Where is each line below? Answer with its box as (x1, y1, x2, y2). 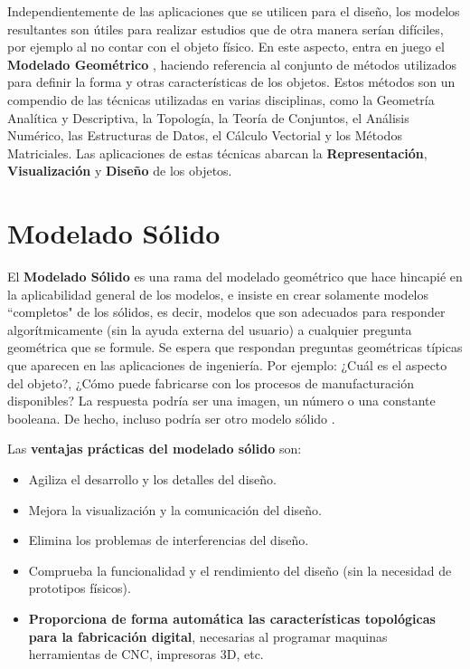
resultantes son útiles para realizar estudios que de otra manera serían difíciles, (7, 19, 444, 38)
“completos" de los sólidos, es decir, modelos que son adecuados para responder (7, 302, 446, 321)
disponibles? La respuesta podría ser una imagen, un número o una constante (7, 391, 436, 410)
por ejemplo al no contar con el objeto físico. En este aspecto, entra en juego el (7, 37, 445, 56)
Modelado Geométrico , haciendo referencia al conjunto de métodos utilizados (7, 54, 457, 73)
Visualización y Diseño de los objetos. (7, 161, 232, 180)
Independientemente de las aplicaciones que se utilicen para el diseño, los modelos (7, 2, 460, 20)
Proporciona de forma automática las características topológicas (28, 608, 436, 627)
